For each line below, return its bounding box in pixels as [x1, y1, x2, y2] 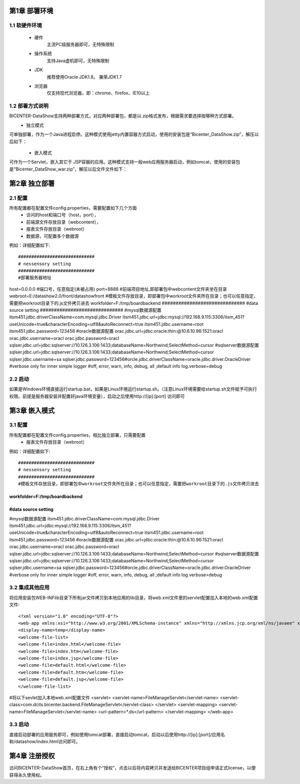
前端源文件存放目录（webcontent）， [26, 219, 101, 225]
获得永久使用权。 [9, 772, 44, 778]
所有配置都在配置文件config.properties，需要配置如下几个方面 [9, 205, 137, 211]
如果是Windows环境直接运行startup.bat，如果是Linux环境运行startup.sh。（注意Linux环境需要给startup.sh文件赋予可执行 [9, 386, 257, 392]
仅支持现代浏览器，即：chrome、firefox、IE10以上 [46, 90, 150, 96]
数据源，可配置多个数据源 [26, 233, 79, 239]
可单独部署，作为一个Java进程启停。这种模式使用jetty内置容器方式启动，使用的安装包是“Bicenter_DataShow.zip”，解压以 [9, 131, 259, 137]
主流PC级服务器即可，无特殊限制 [46, 41, 114, 47]
